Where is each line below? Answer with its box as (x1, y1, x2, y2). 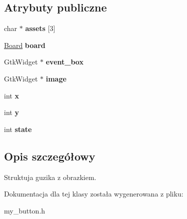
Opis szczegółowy (4, 148, 95, 163)
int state (4, 123, 32, 134)
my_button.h (4, 205, 45, 215)
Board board (4, 39, 45, 50)
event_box (45, 56, 83, 67)
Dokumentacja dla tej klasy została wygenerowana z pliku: (4, 188, 183, 199)
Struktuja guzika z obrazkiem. (4, 171, 96, 182)
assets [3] (25, 23, 55, 33)
